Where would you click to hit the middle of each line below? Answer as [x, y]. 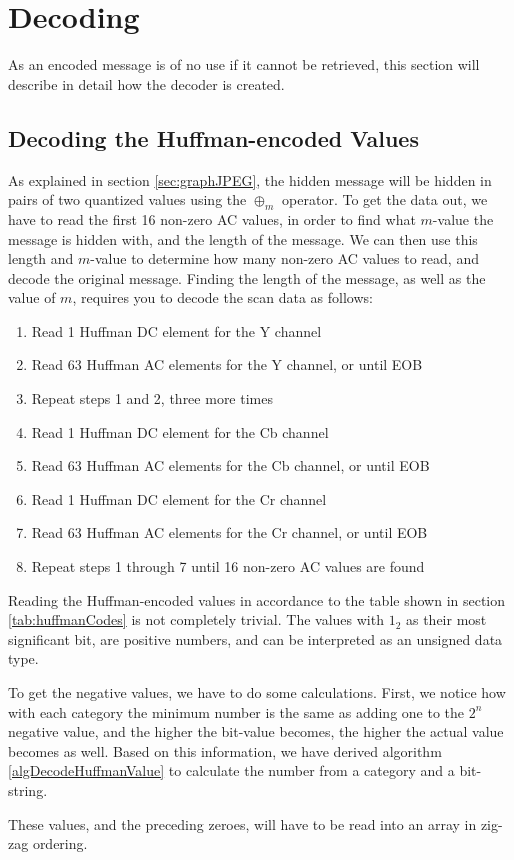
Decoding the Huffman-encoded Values [213, 137]
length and [41, 258]
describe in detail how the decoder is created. [146, 83]
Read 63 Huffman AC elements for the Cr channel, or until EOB [229, 532]
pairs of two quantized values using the [127, 199]
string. [28, 789]
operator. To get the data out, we [385, 199]
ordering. [60, 843]
